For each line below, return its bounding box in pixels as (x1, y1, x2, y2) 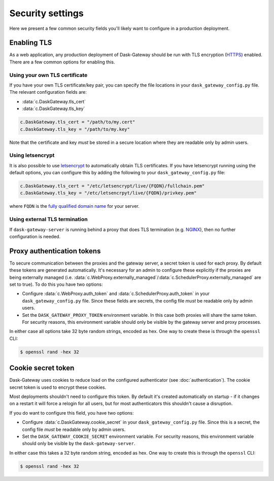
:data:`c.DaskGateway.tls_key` (22, 105, 85, 112)
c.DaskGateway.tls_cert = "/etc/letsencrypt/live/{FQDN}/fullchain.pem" (20, 183, 205, 189)
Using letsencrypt (9, 152, 55, 159)
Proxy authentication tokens (9, 246, 101, 255)
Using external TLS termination (9, 216, 88, 223)
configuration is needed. (9, 233, 61, 239)
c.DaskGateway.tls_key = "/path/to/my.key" (20, 126, 130, 132)
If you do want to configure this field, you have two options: (9, 410, 134, 416)
